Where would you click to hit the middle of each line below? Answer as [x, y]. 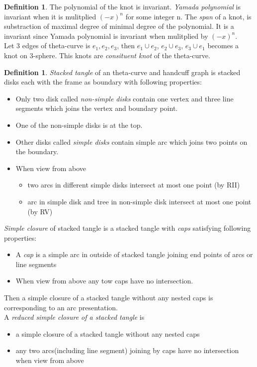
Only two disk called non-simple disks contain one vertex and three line [125, 98]
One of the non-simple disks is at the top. [79, 125]
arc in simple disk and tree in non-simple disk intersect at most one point [139, 201]
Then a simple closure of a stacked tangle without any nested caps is [109, 298]
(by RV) [40, 211]
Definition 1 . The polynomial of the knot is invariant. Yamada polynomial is [122, 6]
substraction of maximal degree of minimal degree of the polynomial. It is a [119, 26]
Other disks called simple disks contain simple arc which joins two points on [131, 141]
